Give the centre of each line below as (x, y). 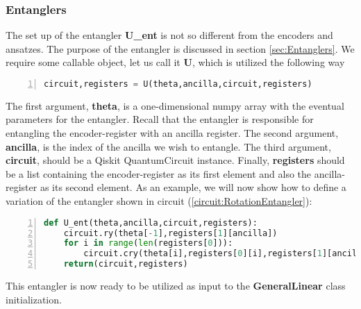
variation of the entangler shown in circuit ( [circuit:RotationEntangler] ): (159, 201)
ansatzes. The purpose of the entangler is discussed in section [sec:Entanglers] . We (180, 48)
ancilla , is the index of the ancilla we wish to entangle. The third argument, (168, 146)
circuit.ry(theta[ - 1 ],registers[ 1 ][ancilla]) (170, 233)
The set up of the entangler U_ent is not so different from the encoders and (169, 35)
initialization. (34, 299)
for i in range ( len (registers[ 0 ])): (148, 243)
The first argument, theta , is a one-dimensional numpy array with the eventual (175, 105)
